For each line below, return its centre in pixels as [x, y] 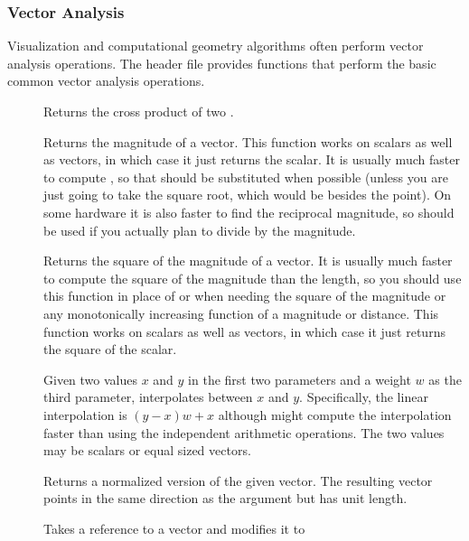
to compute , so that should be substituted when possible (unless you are [246, 177]
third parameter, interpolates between [148, 397]
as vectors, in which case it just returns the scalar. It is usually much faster [252, 159]
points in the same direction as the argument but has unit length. [225, 498]
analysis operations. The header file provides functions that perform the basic [222, 63]
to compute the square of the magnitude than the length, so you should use [253, 278]
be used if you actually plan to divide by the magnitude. [200, 230]
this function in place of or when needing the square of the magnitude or [245, 296]
